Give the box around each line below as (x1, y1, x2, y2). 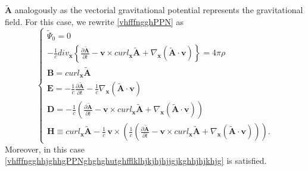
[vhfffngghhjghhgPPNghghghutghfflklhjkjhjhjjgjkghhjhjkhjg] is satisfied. (5, 154, 267, 167)
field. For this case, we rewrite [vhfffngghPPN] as (5, 15, 184, 27)
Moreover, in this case (5, 142, 85, 155)
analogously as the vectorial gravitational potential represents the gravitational (14, 4, 303, 16)
